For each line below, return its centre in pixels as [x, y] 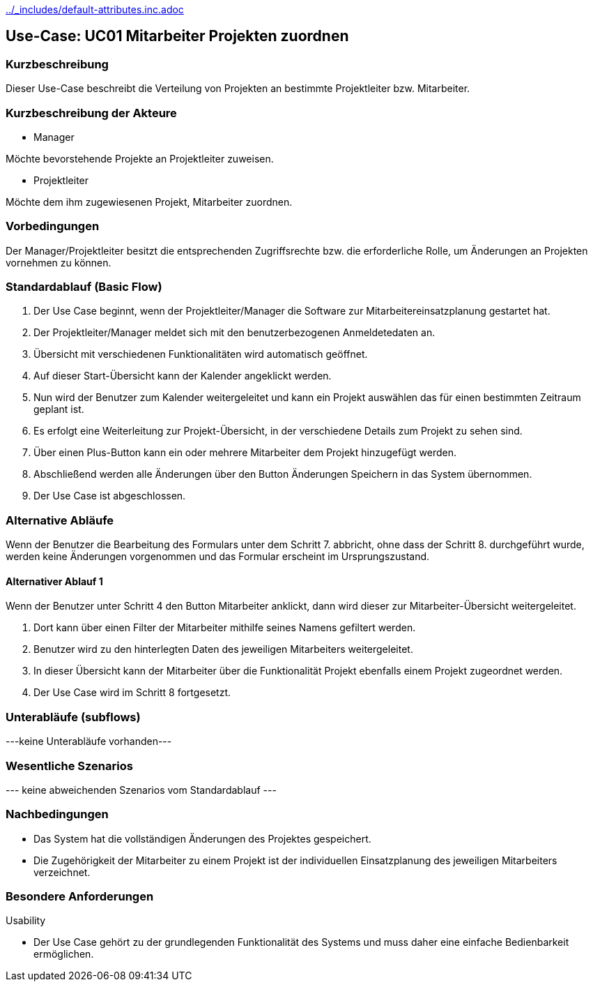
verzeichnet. [62, 872]
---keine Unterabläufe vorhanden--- [89, 741]
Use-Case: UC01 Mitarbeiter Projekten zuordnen [177, 36]
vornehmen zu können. [59, 262]
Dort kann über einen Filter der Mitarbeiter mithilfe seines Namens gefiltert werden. [225, 628]
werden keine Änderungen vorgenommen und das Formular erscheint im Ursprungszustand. [218, 557]
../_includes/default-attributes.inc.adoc [95, 9]
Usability [26, 921]
